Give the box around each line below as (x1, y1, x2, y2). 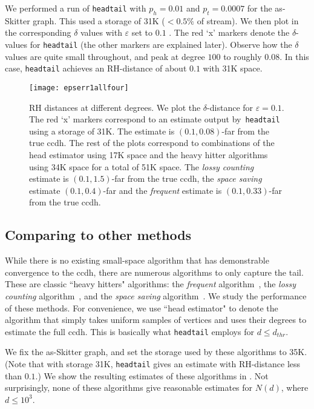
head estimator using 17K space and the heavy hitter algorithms (29, 148, 268, 161)
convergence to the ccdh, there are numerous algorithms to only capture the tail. (5, 265, 304, 278)
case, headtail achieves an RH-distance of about (5, 62, 187, 75)
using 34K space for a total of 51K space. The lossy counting (29, 160, 254, 173)
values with (80, 26, 122, 39)
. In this (280, 50, 309, 62)
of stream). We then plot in (197, 14, 299, 27)
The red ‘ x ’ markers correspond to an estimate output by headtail (29, 113, 280, 125)
